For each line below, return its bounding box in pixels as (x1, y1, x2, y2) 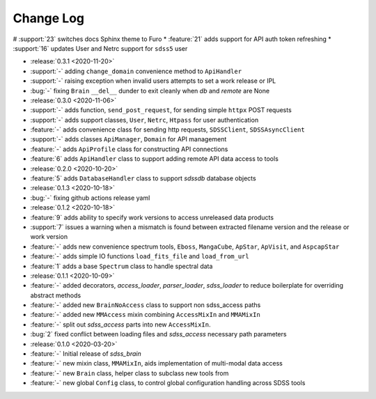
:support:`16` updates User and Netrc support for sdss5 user (13, 44, 188, 52)
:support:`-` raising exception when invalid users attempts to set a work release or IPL (30, 77, 276, 85)
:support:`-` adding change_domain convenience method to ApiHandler (30, 67, 242, 75)
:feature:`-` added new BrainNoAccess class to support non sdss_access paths (30, 301, 261, 309)
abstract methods (30, 291, 81, 299)
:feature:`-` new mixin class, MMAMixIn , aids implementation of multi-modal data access (30, 359, 283, 368)
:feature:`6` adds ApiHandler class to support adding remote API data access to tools (30, 155, 279, 163)
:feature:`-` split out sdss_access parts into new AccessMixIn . (30, 320, 212, 329)
